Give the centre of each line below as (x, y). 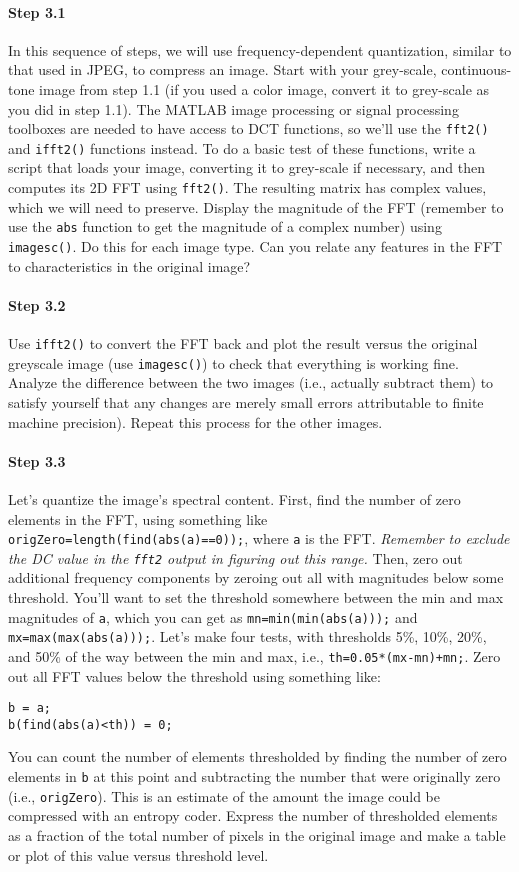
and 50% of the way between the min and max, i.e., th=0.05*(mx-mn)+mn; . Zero (254, 655)
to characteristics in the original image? (129, 265)
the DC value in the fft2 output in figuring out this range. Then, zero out (235, 557)
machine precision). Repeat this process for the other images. (195, 421)
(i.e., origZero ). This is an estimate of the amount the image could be (224, 795)
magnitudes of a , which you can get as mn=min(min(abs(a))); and (213, 616)
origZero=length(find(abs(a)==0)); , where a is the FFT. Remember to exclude (259, 538)
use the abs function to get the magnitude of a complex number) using (225, 226)
